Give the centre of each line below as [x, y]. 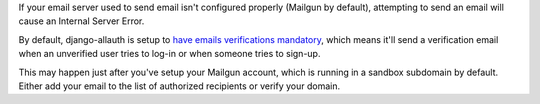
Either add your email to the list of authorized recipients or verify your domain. [179, 86]
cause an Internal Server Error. [81, 21]
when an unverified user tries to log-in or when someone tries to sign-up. [169, 54]
